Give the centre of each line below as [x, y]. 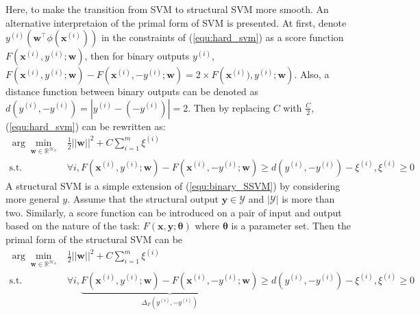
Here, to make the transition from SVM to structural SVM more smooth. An [167, 9]
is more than [308, 199]
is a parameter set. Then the [291, 226]
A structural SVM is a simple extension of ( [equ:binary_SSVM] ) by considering [173, 185]
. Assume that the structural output [143, 199]
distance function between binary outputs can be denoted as [132, 91]
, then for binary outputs [137, 56]
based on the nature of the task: [73, 226]
